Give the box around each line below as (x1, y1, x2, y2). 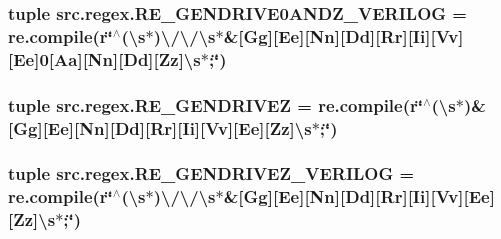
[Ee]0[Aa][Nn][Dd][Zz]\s (8, 46, 201, 71)
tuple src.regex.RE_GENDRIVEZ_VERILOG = (8, 161, 415, 186)
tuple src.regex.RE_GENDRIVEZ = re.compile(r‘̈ (8, 92, 423, 117)
